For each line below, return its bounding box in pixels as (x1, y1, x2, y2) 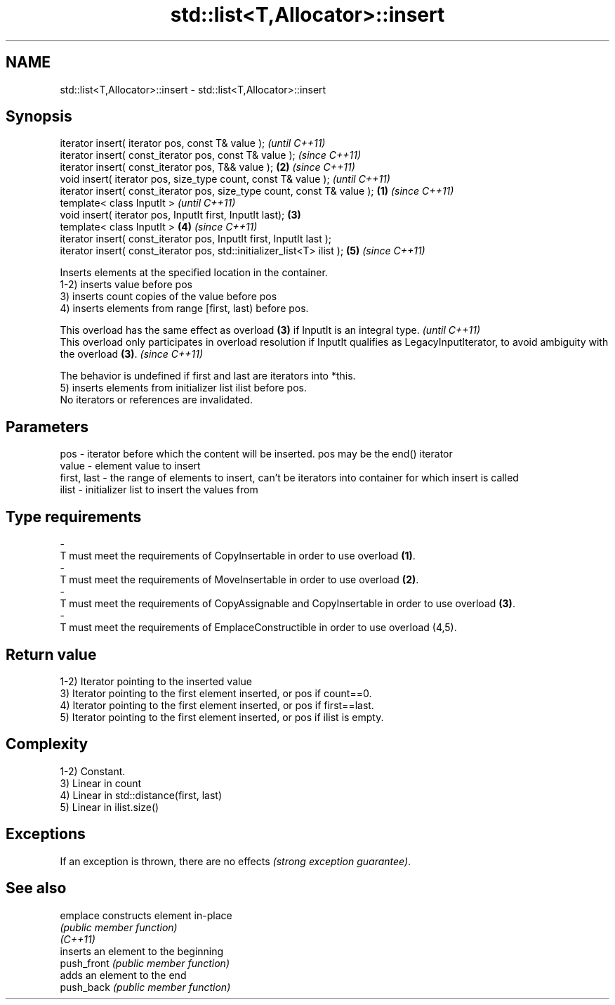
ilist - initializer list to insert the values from (60, 484, 258, 496)
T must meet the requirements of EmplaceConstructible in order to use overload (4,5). (60, 621, 457, 634)
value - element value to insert (60, 460, 201, 472)
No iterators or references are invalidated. (60, 394, 253, 406)
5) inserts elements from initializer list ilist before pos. (60, 382, 307, 394)
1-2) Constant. (60, 765, 126, 777)
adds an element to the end (60, 968, 187, 981)
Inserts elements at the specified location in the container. (60, 266, 328, 279)
